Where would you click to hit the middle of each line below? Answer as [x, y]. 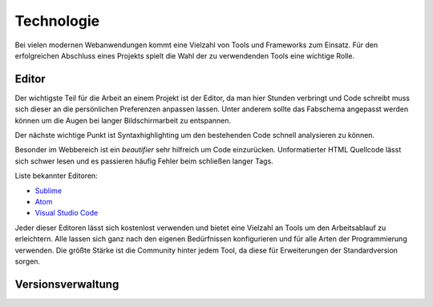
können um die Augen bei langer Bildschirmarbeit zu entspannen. [123, 120]
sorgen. [27, 261]
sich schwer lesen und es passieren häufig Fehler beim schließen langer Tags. [144, 161]
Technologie [57, 21]
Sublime [49, 190]
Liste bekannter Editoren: [56, 176]
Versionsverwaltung [67, 284]
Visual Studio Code [67, 213]
